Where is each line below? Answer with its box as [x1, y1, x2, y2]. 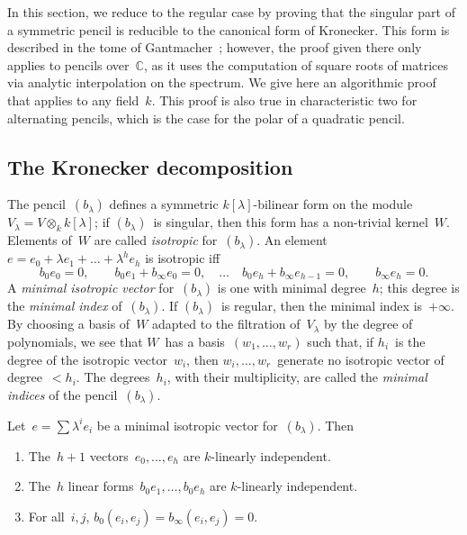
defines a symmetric [109, 195, 219, 213]
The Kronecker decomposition [7, 152, 293, 180]
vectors [89, 446, 129, 465]
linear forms [67, 476, 134, 495]
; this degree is [379, 278, 460, 297]
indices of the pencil [7, 385, 118, 404]
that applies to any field [7, 90, 139, 109]
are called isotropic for [94, 231, 218, 249]
